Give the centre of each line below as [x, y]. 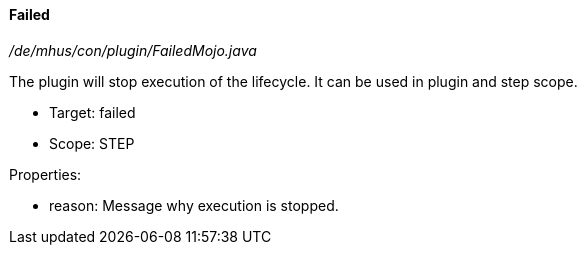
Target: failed [92, 112]
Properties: [45, 174]
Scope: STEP [92, 143]
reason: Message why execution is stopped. [194, 205]
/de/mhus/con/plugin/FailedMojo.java [133, 50]
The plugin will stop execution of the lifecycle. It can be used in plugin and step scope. [293, 81]
